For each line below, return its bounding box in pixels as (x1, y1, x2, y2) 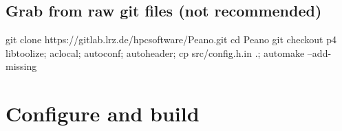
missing (6, 59, 37, 73)
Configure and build (6, 99, 200, 128)
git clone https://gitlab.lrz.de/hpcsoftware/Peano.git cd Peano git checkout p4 (6, 32, 336, 47)
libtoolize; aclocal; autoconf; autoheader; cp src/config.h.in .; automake (6, 45, 305, 60)
